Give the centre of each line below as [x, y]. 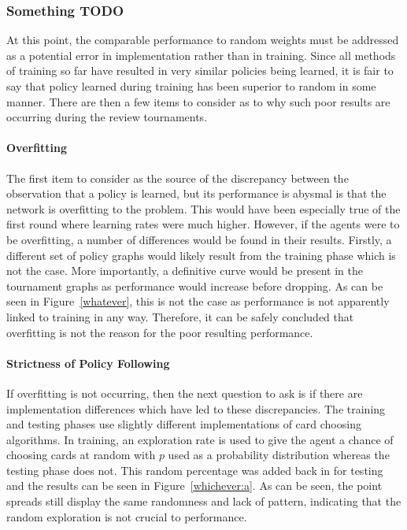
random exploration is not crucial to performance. [127, 516]
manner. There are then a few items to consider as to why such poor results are [198, 101]
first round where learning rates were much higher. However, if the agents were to [203, 224]
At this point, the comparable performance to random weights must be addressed [203, 40]
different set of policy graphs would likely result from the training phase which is [201, 255]
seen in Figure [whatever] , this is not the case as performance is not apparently [198, 301]
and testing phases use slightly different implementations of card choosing [184, 424]
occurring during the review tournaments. [107, 117]
